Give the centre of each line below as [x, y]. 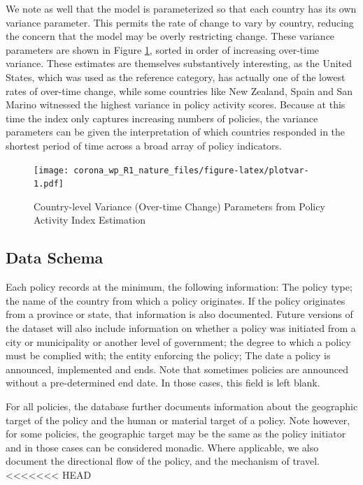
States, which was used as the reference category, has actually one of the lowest [176, 77]
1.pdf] [49, 184]
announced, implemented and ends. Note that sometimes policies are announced [177, 369]
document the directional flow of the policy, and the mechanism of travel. [163, 461]
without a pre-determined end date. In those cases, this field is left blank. [163, 383]
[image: [51, 170]
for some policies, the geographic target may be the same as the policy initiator [176, 434]
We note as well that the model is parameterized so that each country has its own [181, 8]
